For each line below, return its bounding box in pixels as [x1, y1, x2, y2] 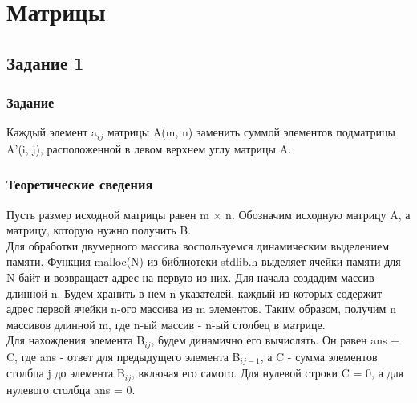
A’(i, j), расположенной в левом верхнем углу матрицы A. [6, 140, 292, 157]
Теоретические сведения [6, 174, 153, 194]
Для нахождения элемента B [6, 332, 145, 348]
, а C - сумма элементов [260, 348, 378, 364]
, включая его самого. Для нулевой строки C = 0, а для [132, 364, 404, 381]
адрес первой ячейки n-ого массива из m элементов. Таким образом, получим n [6, 300, 396, 317]
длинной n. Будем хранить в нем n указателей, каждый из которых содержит [6, 284, 383, 301]
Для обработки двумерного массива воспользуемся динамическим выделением [6, 237, 389, 254]
